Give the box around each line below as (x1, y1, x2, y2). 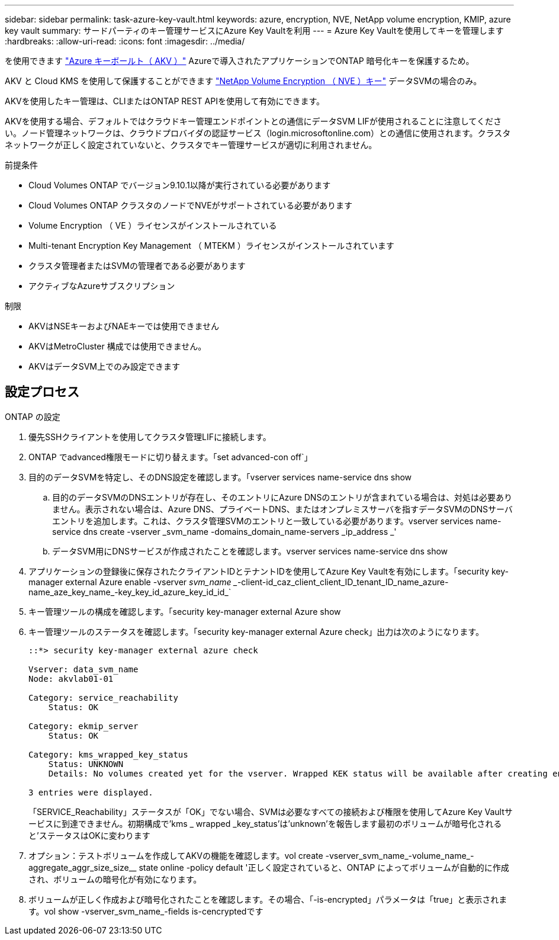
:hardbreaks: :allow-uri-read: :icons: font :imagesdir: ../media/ (5, 36, 245, 46)
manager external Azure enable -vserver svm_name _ (28, 576, 237, 587)
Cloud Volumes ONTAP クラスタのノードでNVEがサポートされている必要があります (28, 200, 353, 210)
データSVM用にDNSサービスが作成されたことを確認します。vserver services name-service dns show (52, 546, 448, 556)
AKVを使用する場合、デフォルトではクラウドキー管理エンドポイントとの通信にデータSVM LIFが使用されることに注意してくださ (5, 116, 502, 126)
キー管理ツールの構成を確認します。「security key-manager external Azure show (28, 606, 341, 617)
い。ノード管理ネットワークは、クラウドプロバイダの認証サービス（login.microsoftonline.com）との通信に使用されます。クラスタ (5, 128, 511, 138)
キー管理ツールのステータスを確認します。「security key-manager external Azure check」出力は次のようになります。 (28, 626, 484, 637)
